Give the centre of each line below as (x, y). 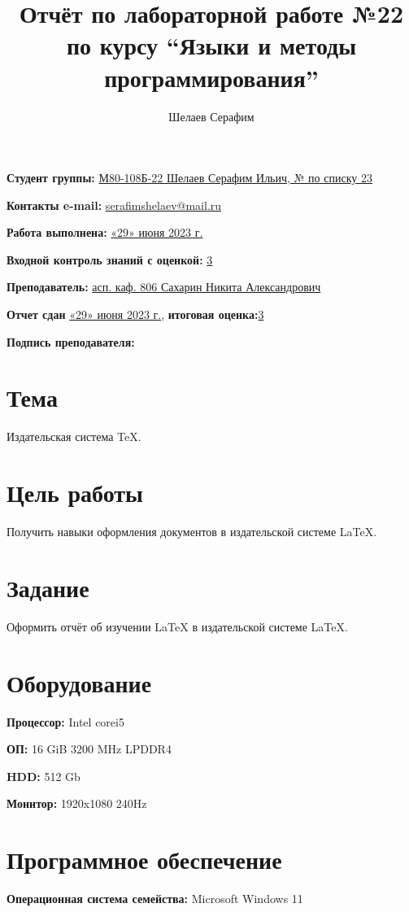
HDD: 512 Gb (44, 776)
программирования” (211, 77)
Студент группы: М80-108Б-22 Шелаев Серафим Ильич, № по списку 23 (189, 178)
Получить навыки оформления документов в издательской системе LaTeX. (192, 532)
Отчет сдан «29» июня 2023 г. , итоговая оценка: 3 (135, 314)
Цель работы (75, 493)
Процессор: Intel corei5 (65, 721)
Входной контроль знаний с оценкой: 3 (110, 259)
